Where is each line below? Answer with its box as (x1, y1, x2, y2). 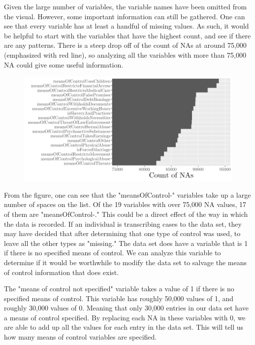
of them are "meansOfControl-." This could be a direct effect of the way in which (4, 208, 248, 219)
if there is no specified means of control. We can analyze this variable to (4, 247, 221, 258)
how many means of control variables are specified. (4, 332, 157, 342)
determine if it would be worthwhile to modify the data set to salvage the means (4, 257, 247, 267)
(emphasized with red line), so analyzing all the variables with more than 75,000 (4, 49, 246, 60)
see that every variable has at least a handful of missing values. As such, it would (4, 21, 249, 31)
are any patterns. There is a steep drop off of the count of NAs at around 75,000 (4, 40, 247, 50)
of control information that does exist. (4, 267, 119, 277)
